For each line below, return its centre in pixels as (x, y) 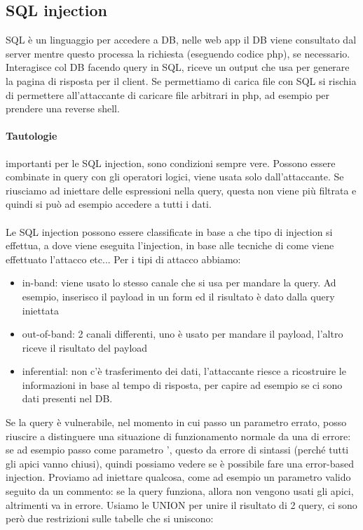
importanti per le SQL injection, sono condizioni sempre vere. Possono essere (171, 163)
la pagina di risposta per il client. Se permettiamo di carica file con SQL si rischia (181, 80)
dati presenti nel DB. (67, 398)
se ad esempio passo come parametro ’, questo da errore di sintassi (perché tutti (177, 450)
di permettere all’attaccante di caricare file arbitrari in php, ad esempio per (168, 94)
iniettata (40, 310)
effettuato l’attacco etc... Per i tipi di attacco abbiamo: (123, 259)
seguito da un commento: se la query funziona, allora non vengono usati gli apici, (180, 491)
